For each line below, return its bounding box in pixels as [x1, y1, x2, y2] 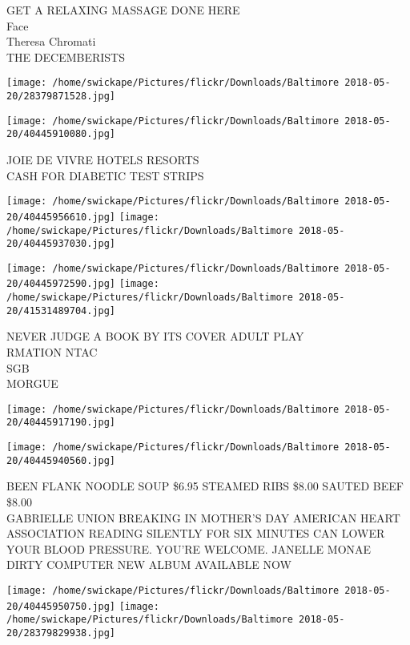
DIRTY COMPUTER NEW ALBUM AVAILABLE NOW [6, 556, 291, 573]
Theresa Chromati [6, 33, 96, 50]
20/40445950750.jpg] [6, 600, 116, 612]
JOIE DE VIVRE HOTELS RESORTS [6, 151, 199, 167]
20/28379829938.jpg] [6, 627, 116, 639]
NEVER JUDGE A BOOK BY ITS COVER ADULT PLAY [6, 328, 304, 345]
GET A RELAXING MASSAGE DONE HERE [6, 2, 240, 18]
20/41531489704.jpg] [6, 304, 116, 316]
